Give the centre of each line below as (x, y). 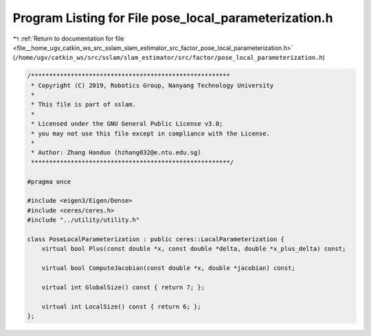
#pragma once (49, 181)
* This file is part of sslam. (84, 104)
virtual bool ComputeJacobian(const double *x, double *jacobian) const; (168, 268)
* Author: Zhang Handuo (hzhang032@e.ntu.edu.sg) (116, 153)
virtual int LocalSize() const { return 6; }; (122, 306)
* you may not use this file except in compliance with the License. (151, 133)
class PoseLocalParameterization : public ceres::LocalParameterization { (156, 239)
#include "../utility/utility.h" (83, 220)
